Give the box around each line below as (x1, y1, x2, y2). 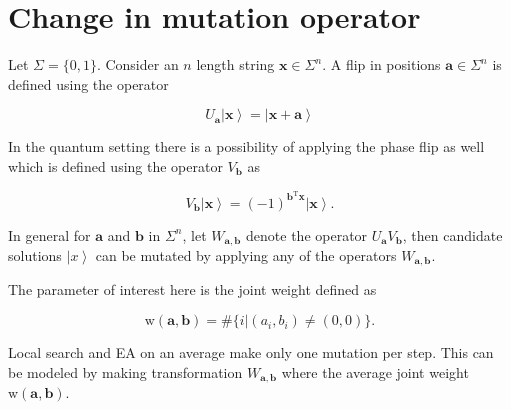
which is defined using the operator (8, 155, 223, 176)
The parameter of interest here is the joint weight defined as (8, 279, 377, 300)
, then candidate (402, 224, 503, 245)
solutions (8, 245, 62, 266)
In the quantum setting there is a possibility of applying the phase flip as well (8, 136, 485, 157)
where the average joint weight (281, 361, 469, 382)
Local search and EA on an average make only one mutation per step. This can (8, 342, 494, 363)
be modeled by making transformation (8, 361, 243, 382)
